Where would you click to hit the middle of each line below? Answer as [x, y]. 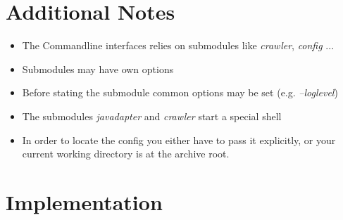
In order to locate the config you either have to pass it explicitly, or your [179, 140]
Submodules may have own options [98, 69]
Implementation [84, 201]
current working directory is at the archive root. [126, 154]
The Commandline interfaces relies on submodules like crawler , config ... [178, 45]
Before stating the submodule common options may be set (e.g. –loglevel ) [180, 92]
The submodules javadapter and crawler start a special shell [152, 116]
